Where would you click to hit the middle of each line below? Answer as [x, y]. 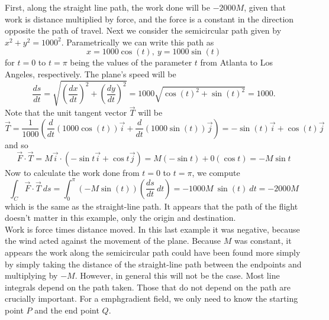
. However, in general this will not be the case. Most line [177, 275]
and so [17, 144]
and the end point [67, 310]
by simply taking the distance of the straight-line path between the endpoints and [153, 264]
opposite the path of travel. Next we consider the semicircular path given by [143, 30]
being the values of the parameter [131, 62]
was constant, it [263, 241]
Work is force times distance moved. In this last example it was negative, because [152, 229]
